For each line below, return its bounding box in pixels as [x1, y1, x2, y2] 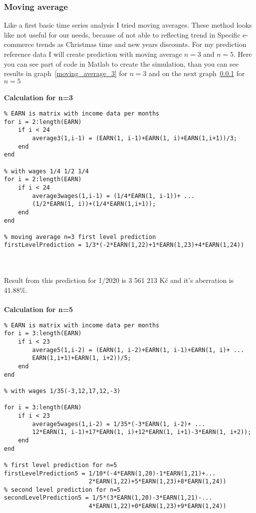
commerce [4, 39, 34, 49]
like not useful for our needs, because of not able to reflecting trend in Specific [4, 29, 241, 39]
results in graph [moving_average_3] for [4, 68, 128, 79]
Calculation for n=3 [4, 92, 73, 103]
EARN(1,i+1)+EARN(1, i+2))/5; [32, 355, 131, 362]
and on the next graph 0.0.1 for [148, 68, 245, 79]
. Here [233, 49, 252, 59]
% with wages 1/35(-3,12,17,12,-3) [4, 387, 121, 395]
